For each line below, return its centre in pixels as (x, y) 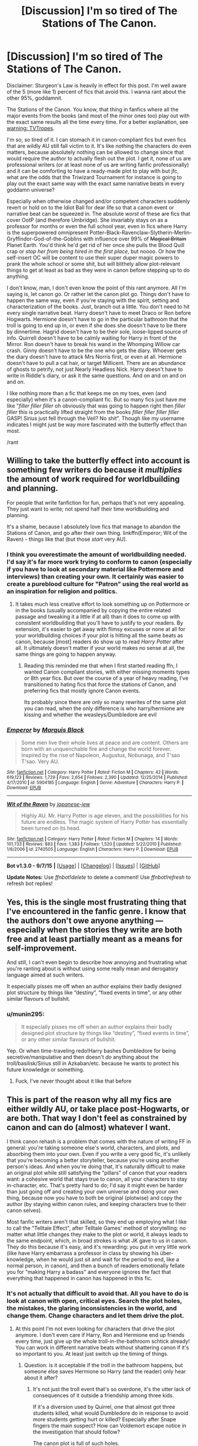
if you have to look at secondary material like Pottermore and (95, 569)
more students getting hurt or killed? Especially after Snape (104, 1419)
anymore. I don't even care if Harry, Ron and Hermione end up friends (100, 1335)
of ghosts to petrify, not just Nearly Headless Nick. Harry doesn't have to (95, 369)
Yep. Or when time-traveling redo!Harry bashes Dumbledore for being (91, 1051)
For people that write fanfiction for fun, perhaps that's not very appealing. (96, 502)
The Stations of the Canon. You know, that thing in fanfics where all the (93, 109)
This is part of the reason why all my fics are (89, 1100)
